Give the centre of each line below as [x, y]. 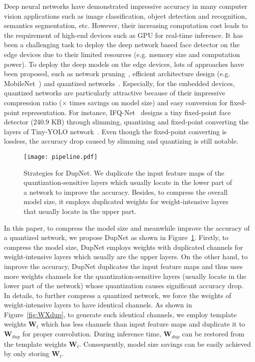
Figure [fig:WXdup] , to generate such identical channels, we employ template [120, 314]
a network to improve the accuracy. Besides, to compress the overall [126, 192]
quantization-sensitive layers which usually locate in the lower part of [128, 182]
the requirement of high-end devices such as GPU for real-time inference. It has [124, 35]
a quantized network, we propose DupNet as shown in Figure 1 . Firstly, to [116, 237]
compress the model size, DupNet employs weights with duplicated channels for [124, 247]
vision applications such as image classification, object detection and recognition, [126, 15]
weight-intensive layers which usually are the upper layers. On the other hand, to [126, 256]
